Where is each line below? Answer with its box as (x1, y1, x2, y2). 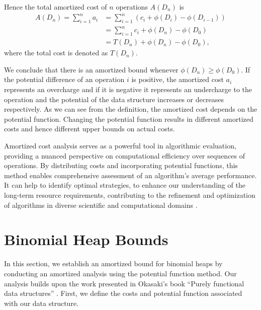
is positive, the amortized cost (131, 74, 224, 85)
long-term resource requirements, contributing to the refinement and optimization (4, 190, 255, 200)
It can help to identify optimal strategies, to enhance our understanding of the (4, 180, 245, 190)
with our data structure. (4, 297, 78, 308)
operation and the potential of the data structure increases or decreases (4, 94, 224, 104)
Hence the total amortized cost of (4, 2, 107, 12)
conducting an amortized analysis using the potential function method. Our (4, 268, 237, 278)
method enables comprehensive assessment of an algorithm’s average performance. (4, 170, 257, 180)
